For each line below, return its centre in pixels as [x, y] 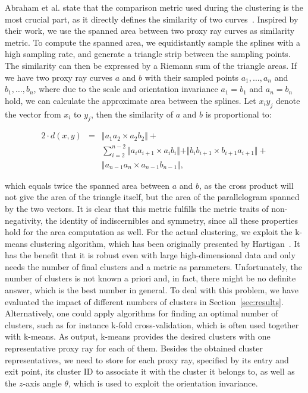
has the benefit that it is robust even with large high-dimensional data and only [150, 255]
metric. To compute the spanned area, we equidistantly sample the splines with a [153, 42]
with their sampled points [191, 77]
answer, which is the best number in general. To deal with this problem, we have [152, 290]
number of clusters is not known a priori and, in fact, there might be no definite [150, 278]
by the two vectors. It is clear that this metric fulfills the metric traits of [137, 208]
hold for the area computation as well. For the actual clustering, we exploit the [149, 232]
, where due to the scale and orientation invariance [126, 89]
